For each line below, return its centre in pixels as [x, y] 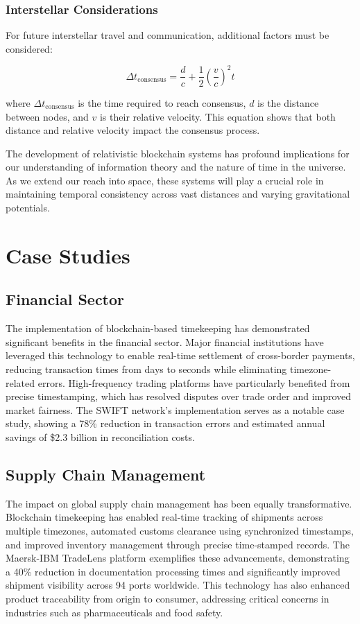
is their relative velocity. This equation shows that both [217, 116]
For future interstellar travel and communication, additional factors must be [168, 35]
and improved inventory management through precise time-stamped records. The [178, 544]
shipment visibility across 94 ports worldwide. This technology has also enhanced [178, 585]
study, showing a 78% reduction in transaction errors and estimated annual [165, 423]
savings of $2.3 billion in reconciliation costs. [100, 436]
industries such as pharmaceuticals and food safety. [114, 612]
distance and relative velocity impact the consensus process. [133, 130]
